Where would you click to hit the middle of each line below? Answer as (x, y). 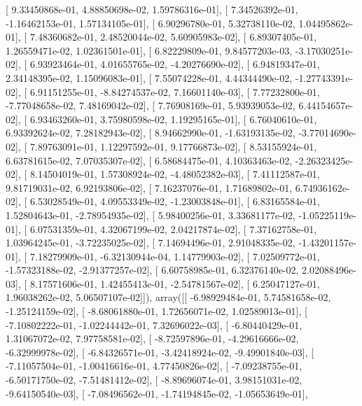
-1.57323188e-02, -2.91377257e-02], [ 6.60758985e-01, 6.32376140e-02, (152, 270)
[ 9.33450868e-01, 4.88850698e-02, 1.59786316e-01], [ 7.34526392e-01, (152, 9)
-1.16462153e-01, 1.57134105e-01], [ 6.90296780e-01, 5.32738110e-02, (151, 23)
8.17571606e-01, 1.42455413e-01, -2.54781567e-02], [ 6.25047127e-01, (175, 283)
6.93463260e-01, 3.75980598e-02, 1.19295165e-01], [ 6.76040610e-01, (173, 119)
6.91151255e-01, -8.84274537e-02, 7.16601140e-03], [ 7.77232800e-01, (175, 91)
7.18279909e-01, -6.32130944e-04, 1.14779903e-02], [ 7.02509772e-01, (175, 256)
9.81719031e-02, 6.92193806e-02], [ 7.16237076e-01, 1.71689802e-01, (149, 187)
